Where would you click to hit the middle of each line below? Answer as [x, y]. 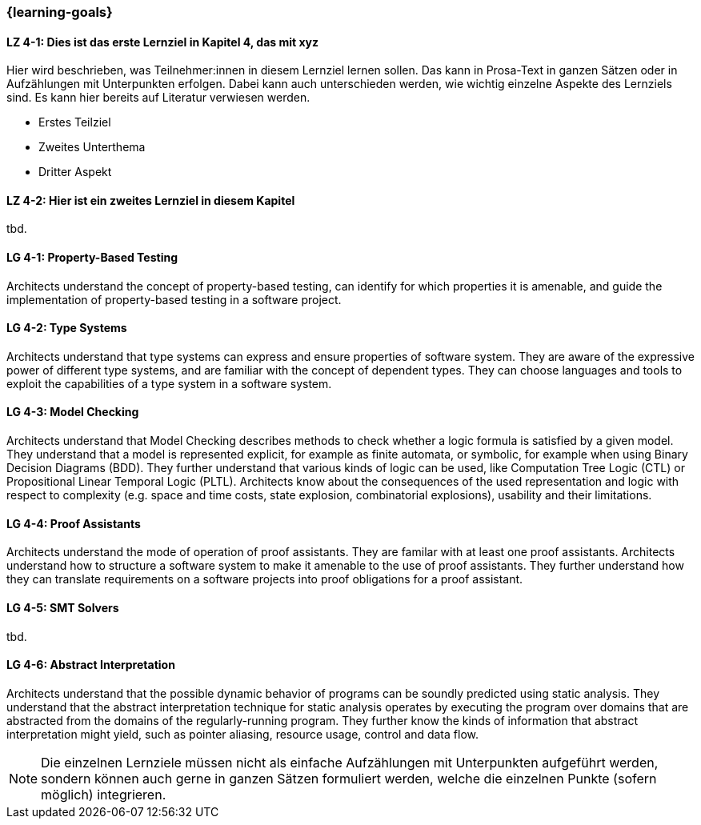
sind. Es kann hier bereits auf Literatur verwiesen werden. [158, 98]
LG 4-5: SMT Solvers [63, 607]
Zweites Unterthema [92, 147]
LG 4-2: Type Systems [67, 328]
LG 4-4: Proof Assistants [74, 523]
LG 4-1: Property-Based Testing [92, 258]
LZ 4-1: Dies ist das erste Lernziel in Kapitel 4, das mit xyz [163, 42]
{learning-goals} [60, 12]
